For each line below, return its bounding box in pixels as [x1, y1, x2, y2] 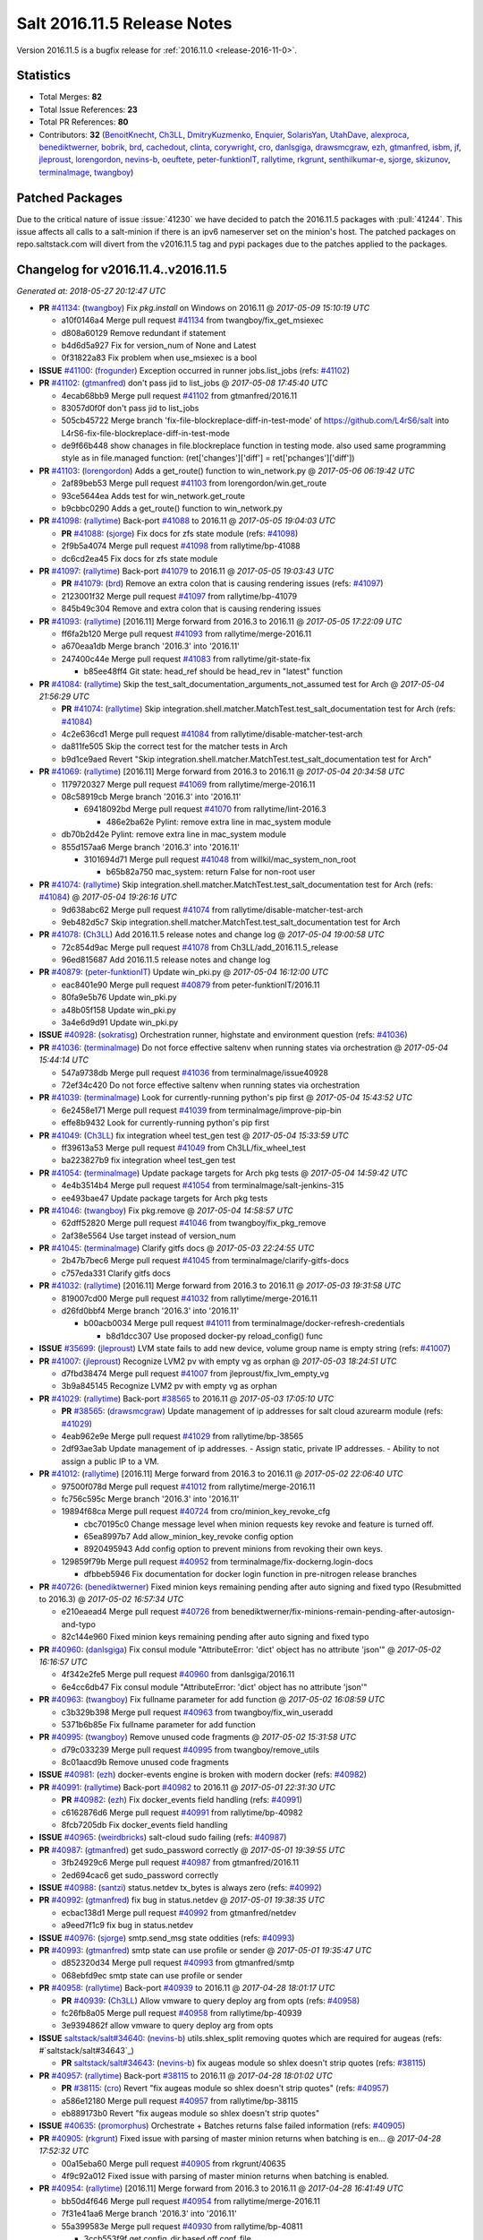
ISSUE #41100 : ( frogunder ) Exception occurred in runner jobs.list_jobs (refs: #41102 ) [38, 365, 351, 375]
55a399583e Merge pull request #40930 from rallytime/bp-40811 [61, 2220, 303, 2231]
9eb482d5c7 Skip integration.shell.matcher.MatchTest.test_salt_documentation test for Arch [61, 917, 401, 927]
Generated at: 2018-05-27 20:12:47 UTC [16, 286, 166, 297]
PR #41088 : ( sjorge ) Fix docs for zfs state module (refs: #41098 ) [61, 528, 299, 538]
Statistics [16, 68, 72, 83]
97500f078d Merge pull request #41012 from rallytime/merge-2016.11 [61, 1481, 316, 1492]
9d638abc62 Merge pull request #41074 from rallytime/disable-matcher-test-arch [61, 904, 364, 915]
